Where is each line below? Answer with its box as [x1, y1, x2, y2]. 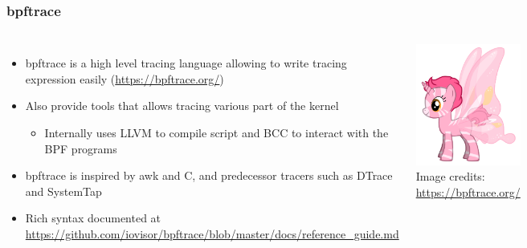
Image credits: [415, 168, 485, 185]
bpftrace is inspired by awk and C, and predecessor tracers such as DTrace [25, 167, 393, 184]
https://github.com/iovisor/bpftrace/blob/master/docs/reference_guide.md [25, 225, 399, 242]
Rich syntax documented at [25, 209, 161, 226]
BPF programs [44, 140, 117, 157]
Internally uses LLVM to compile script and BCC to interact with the [44, 124, 389, 140]
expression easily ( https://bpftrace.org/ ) [25, 70, 224, 87]
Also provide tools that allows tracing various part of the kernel [25, 97, 339, 114]
